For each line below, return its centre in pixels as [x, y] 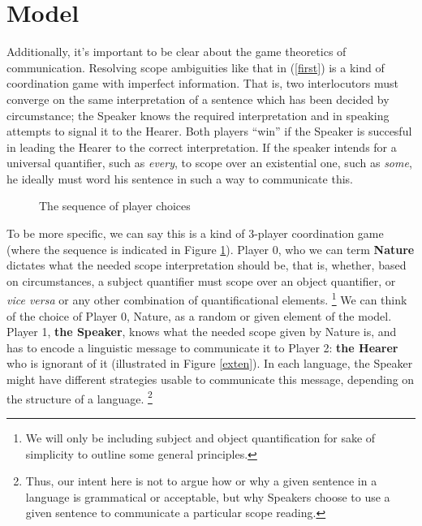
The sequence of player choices [115, 206]
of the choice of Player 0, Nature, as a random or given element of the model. [199, 315]
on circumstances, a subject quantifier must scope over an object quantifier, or [201, 280]
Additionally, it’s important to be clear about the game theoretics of [177, 52]
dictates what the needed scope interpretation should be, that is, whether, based [207, 265]
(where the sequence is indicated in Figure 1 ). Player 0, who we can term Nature [211, 249]
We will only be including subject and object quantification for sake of [200, 437]
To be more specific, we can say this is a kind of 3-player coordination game [195, 233]
